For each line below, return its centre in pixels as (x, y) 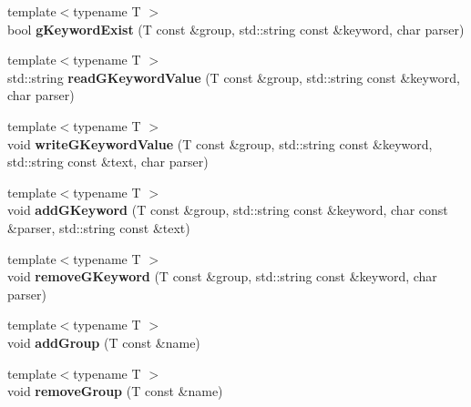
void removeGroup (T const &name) (115, 391)
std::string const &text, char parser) (108, 162)
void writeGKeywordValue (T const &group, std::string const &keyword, (220, 143)
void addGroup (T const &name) (104, 342)
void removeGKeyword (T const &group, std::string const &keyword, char (222, 276)
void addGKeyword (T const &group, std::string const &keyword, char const (228, 210)
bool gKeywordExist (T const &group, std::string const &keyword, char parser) (236, 29)
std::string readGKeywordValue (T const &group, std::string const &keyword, (234, 77)
